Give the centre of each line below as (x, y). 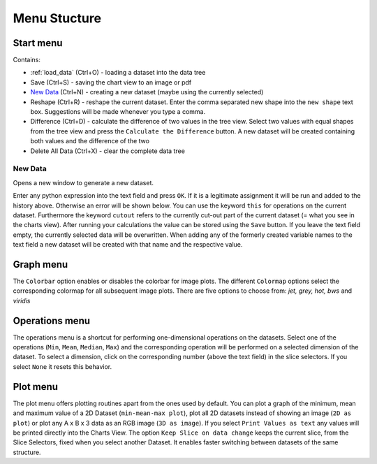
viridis (22, 300)
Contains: (27, 60)
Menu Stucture (57, 18)
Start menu (38, 43)
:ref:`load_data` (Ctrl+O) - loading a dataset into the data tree (118, 73)
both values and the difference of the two (90, 141)
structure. (27, 452)
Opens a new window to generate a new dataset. (83, 182)
